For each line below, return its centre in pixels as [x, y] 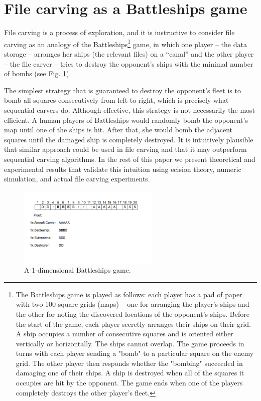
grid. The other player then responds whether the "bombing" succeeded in [129, 363]
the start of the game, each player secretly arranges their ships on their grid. [133, 324]
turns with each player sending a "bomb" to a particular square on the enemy [135, 353]
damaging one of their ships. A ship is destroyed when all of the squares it [130, 373]
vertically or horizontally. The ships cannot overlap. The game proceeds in [130, 343]
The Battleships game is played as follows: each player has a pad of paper [129, 294]
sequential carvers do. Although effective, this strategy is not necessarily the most [130, 110]
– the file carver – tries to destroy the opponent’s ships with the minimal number [129, 63]
